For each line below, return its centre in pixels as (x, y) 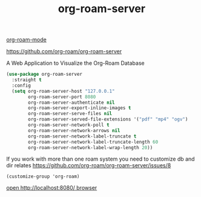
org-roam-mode (26, 40)
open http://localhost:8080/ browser (52, 188)
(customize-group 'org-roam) (43, 177)
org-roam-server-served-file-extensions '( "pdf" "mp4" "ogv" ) (108, 119)
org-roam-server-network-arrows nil (74, 130)
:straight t (27, 80)
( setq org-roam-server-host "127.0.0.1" (63, 91)
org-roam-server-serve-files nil (70, 114)
